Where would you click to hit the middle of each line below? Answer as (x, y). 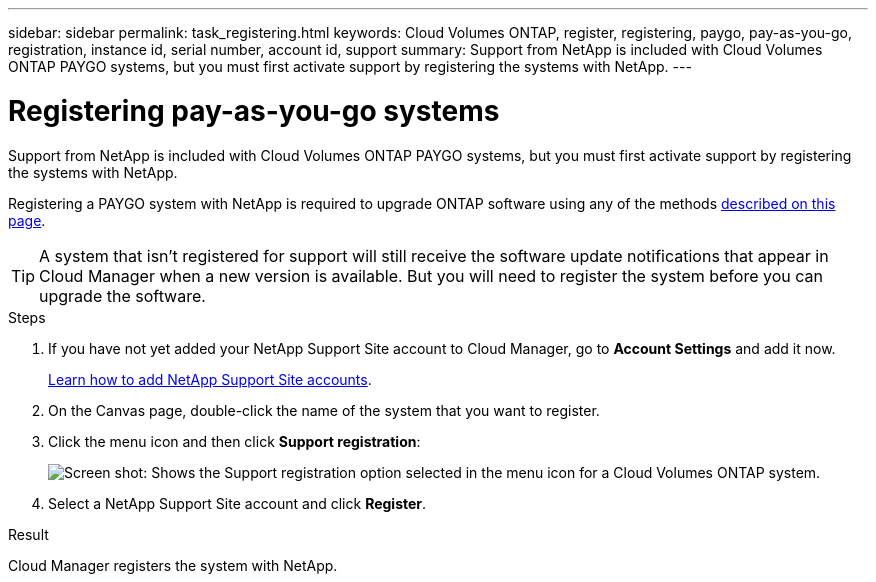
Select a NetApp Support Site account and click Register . (237, 503)
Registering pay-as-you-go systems (254, 110)
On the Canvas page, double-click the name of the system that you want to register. (324, 410)
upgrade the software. (122, 295)
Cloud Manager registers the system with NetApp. (173, 565)
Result (28, 534)
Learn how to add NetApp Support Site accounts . (210, 379)
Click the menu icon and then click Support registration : (234, 441)
